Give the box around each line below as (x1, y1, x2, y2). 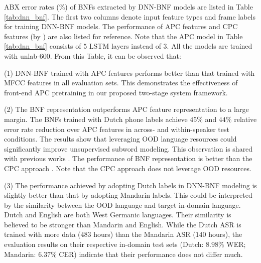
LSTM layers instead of (89, 41, 161, 51)
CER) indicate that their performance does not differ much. (59, 248, 243, 259)
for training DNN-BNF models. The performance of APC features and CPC (4, 21, 238, 32)
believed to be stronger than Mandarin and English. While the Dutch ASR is (4, 219, 241, 229)
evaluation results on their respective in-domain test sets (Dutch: (4, 239, 204, 249)
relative (234, 113, 257, 124)
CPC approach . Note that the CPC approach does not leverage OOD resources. (4, 163, 251, 173)
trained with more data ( (4, 229, 81, 239)
